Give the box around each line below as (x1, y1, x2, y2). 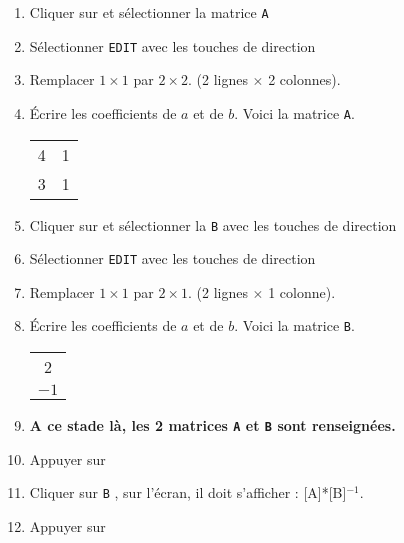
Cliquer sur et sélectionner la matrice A (29, 2, 269, 22)
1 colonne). (268, 281, 336, 302)
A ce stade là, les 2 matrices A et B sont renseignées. (29, 415, 396, 436)
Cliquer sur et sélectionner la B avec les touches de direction (29, 214, 397, 235)
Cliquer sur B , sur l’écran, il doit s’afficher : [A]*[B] (29, 482, 347, 503)
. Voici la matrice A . (234, 102, 355, 123)
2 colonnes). (268, 69, 341, 90)
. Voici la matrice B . (234, 315, 355, 336)
